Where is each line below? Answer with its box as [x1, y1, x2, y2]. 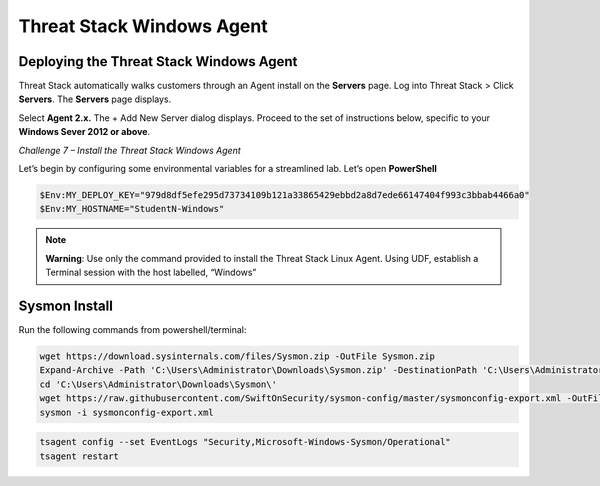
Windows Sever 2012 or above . [18, 126, 150, 138]
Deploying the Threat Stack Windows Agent [18, 53, 298, 70]
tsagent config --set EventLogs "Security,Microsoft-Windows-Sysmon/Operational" [39, 436, 452, 448]
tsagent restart [39, 450, 120, 462]
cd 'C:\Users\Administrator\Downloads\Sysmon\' [39, 378, 277, 390]
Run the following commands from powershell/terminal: [18, 324, 247, 336]
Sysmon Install [18, 297, 114, 314]
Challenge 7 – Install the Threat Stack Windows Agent [18, 144, 242, 156]
